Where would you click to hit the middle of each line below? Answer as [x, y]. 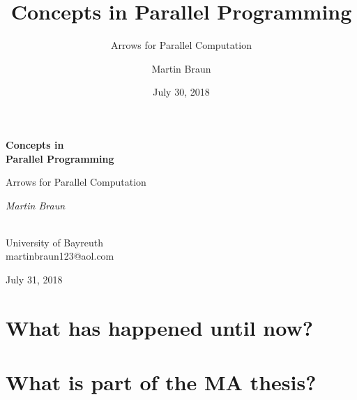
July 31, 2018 [34, 280]
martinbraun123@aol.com [60, 256]
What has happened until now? [159, 327]
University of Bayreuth [54, 242]
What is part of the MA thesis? [161, 382]
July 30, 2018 [181, 92]
